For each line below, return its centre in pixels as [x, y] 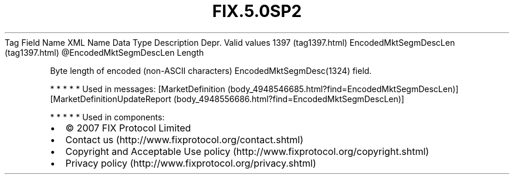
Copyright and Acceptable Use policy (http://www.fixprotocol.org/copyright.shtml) [247, 151]
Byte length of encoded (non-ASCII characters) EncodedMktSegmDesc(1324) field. [211, 70]
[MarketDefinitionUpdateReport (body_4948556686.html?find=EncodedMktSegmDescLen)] [227, 99]
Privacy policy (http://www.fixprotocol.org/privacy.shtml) [191, 163]
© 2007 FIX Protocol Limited [128, 128]
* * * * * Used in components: [107, 117]
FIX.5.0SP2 [257, 11]
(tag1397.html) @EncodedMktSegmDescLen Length [104, 52]
